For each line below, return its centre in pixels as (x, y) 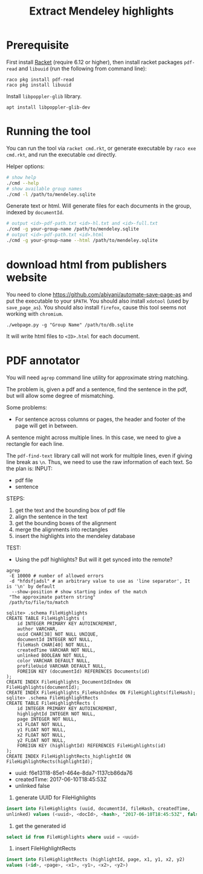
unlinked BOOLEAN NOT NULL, (52, 655)
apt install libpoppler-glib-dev (48, 107)
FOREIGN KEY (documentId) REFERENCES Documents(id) (83, 671)
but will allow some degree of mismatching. (60, 395)
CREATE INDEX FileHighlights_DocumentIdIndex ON (69, 682)
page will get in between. (46, 425)
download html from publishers (87, 265)
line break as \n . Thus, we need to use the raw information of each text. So (99, 462)
